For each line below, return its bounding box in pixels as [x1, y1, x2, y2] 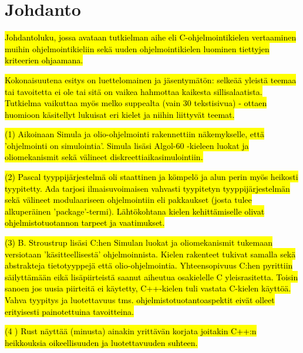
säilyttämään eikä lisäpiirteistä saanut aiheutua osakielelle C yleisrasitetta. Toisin [5, 270, 298, 283]
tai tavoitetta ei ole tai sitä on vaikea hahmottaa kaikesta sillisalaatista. [5, 85, 262, 97]
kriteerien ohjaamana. [5, 54, 83, 66]
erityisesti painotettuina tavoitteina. [5, 305, 134, 317]
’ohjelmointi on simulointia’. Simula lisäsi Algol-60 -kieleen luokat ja [5, 139, 249, 151]
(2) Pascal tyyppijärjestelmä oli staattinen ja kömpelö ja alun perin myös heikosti [5, 171, 298, 183]
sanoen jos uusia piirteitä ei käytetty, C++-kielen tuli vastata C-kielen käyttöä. [5, 282, 291, 294]
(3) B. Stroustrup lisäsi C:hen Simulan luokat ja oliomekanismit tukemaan [5, 236, 273, 249]
